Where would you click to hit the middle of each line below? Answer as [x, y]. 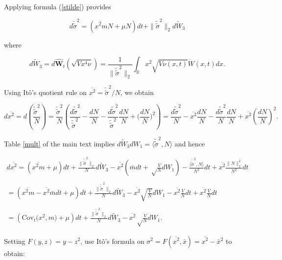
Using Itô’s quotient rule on [45, 92]
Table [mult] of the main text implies [59, 143]
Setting [15, 241]
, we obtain [137, 92]
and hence [190, 143]
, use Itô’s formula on [112, 241]
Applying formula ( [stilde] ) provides [58, 6]
